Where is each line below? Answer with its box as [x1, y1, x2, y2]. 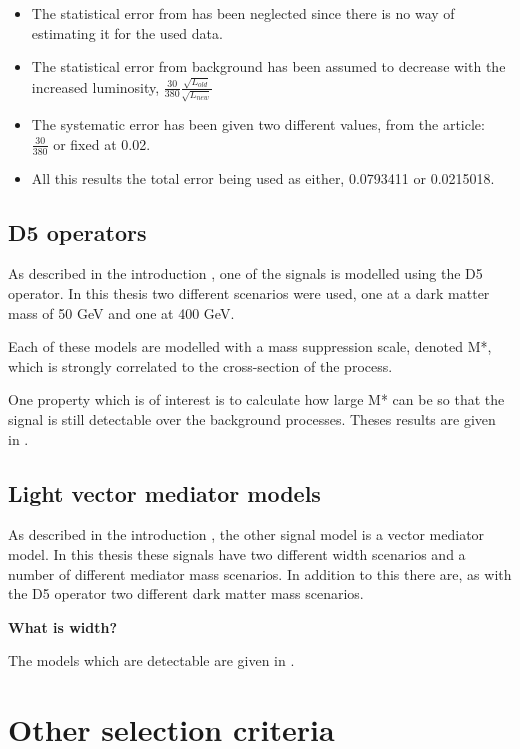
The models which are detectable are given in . [8, 650, 295, 671]
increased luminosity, [31, 76, 160, 97]
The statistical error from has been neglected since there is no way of [31, 3, 455, 23]
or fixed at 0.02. [53, 133, 151, 154]
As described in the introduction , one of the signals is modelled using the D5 [8, 263, 483, 284]
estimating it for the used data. [31, 22, 223, 43]
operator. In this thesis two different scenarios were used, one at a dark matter [8, 283, 490, 303]
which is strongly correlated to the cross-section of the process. [8, 355, 393, 376]
